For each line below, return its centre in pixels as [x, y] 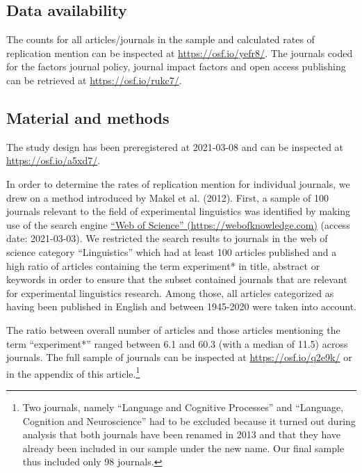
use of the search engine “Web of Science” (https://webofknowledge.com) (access [178, 224]
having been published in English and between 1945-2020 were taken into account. [182, 306]
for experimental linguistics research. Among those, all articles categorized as [170, 292]
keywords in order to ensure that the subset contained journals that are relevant [177, 279]
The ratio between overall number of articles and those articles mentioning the [173, 329]
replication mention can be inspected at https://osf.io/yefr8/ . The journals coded [180, 53]
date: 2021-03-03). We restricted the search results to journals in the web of [167, 238]
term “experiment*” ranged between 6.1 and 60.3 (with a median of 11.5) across [177, 343]
